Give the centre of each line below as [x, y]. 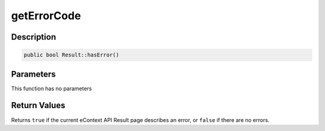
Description [34, 37]
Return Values [38, 105]
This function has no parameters [51, 88]
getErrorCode [46, 16]
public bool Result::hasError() [72, 55]
